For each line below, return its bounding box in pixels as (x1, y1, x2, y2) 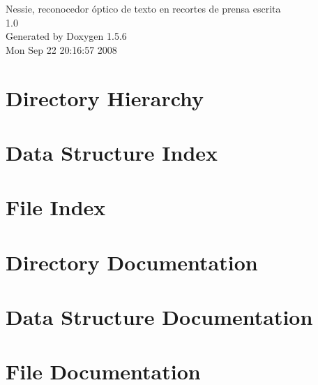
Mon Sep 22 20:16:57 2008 (6, 42, 117, 57)
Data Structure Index (6, 138, 218, 166)
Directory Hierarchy (6, 83, 204, 112)
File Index (6, 193, 106, 221)
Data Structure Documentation (6, 303, 313, 331)
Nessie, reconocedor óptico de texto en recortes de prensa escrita (6, 1, 281, 15)
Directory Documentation (6, 247, 258, 276)
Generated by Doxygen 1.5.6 (6, 29, 127, 43)
